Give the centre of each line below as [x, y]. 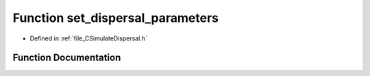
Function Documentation [67, 58]
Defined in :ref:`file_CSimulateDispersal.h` [88, 38]
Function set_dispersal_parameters [116, 18]
